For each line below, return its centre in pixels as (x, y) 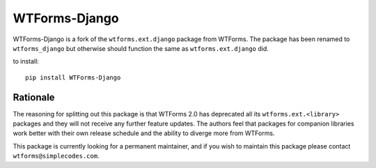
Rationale (34, 97)
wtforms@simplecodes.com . (56, 156)
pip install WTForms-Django (73, 77)
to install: (26, 61)
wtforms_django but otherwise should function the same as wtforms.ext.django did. (141, 48)
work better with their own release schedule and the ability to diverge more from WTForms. (144, 133)
